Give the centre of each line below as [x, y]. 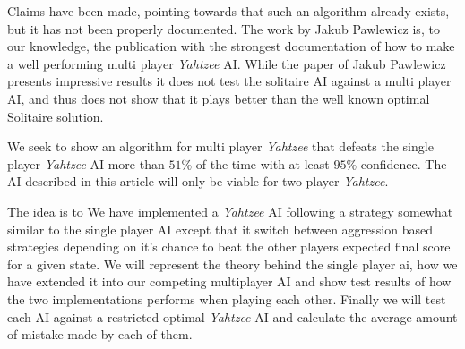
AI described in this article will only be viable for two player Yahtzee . [198, 181]
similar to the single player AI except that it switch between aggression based [220, 229]
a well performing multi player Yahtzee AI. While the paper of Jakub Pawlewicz [227, 63]
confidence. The [404, 163]
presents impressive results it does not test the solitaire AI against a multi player [229, 81]
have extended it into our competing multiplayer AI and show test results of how [229, 281]
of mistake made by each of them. [100, 334]
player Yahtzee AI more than [86, 163]
